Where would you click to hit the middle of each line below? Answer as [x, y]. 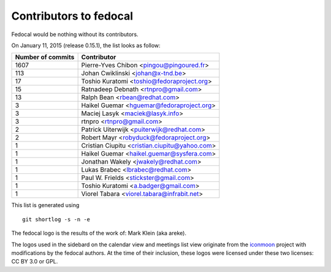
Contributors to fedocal [72, 16]
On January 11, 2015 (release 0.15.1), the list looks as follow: [86, 45]
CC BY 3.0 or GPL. [35, 262]
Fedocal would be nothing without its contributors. [75, 34]
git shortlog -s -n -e [56, 219]
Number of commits [45, 57]
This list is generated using [45, 205]
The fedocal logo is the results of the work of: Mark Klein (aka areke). [99, 233]
